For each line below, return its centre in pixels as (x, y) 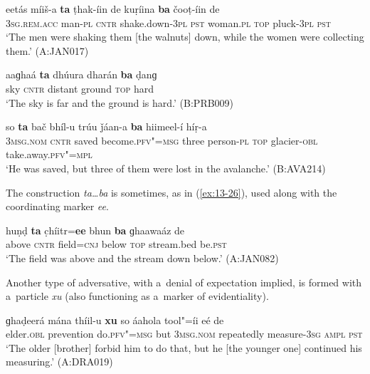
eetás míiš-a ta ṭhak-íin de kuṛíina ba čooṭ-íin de (113, 9)
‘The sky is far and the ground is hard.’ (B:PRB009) (120, 102)
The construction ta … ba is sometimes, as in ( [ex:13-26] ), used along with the (171, 192)
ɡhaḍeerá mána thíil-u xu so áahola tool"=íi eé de (115, 320)
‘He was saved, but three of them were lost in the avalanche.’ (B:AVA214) (166, 168)
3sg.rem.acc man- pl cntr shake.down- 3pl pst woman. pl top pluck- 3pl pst (168, 22)
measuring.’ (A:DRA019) (59, 362)
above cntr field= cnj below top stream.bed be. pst (116, 244)
